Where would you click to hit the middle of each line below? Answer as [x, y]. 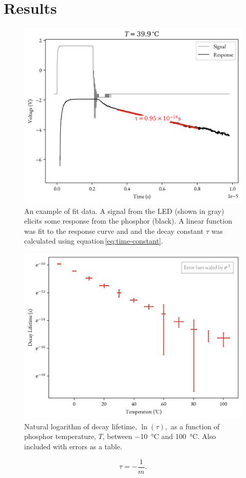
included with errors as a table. [73, 446]
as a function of [195, 426]
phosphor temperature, [60, 436]
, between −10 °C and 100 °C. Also [159, 436]
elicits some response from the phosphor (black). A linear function [128, 221]
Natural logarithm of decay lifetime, [81, 426]
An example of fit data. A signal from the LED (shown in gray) [124, 211]
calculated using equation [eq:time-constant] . [94, 241]
